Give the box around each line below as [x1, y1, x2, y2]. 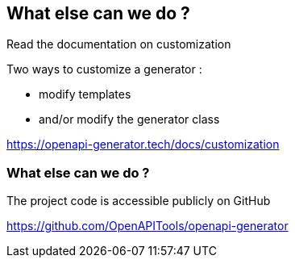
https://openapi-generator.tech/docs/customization [6, 137, 280, 152]
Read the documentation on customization [6, 37, 231, 52]
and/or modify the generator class [39, 112, 220, 127]
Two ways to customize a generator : [6, 62, 202, 77]
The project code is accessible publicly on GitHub [6, 194, 271, 208]
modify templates [39, 87, 131, 102]
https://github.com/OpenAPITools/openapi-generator [6, 219, 289, 233]
